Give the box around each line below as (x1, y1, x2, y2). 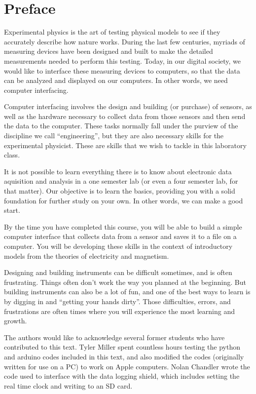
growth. (4, 315, 27, 326)
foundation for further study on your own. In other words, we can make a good (4, 195, 243, 205)
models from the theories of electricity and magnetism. (4, 250, 169, 261)
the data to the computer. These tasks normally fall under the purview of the (4, 120, 238, 131)
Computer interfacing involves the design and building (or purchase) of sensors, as (4, 101, 252, 112)
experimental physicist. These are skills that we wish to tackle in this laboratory (4, 140, 247, 150)
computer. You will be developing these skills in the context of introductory (4, 241, 233, 251)
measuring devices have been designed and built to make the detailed (4, 46, 213, 56)
